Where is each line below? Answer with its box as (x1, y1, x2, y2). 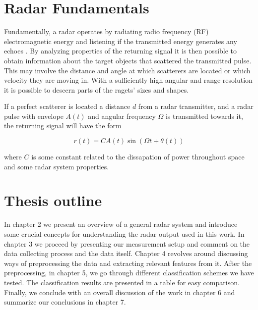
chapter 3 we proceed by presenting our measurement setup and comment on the (4, 238, 250, 249)
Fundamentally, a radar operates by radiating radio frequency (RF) (4, 26, 209, 37)
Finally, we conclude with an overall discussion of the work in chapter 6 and (4, 287, 235, 297)
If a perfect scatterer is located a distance (4, 101, 130, 111)
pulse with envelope (4, 110, 64, 121)
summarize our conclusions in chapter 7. (4, 297, 126, 307)
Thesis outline (4, 190, 102, 210)
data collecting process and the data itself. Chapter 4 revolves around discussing (4, 248, 248, 258)
